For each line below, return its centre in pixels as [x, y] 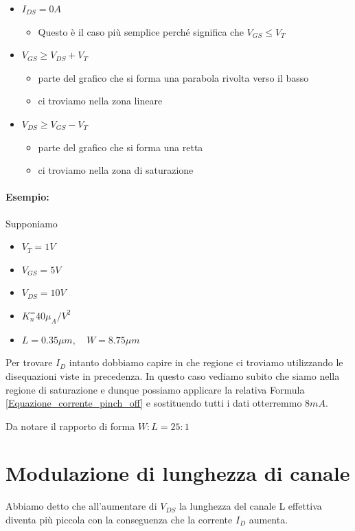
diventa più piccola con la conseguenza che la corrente [119, 519]
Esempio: [27, 197]
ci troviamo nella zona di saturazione [116, 170]
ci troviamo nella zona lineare [100, 101]
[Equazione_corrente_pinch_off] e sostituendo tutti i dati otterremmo [154, 403]
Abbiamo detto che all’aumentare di [81, 506]
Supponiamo [32, 223]
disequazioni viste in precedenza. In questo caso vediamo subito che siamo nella [173, 375]
